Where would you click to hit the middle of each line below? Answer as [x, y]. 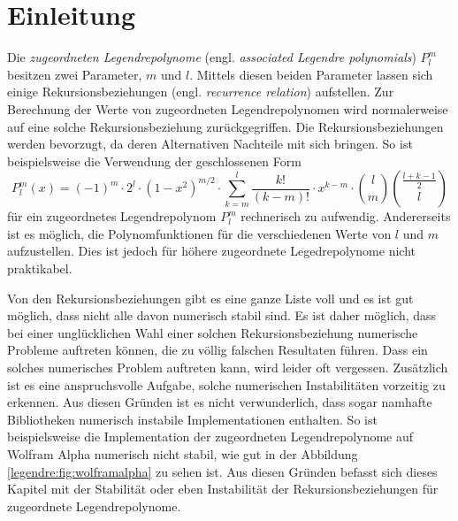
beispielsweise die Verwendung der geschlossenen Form [154, 161]
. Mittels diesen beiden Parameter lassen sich [311, 74]
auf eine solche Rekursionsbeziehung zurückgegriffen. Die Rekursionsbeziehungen [225, 126]
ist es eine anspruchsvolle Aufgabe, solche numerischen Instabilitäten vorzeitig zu [226, 384]
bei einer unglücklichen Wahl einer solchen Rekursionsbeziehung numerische [213, 332]
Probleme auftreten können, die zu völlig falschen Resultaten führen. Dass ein [218, 350]
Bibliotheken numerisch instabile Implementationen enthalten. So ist [192, 419]
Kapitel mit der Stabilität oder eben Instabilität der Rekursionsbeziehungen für [223, 489]
